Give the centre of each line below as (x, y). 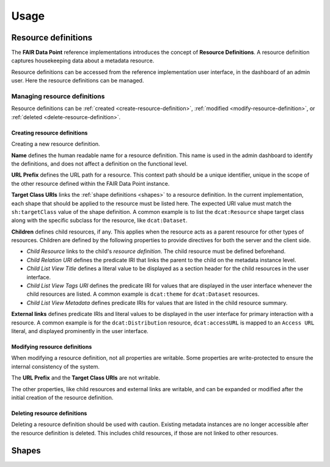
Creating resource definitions (50, 133)
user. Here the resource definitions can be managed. (78, 81)
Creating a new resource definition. (56, 144)
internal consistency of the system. (56, 366)
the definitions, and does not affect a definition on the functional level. (100, 164)
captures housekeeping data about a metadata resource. (83, 61)
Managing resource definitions (58, 96)
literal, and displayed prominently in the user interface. (80, 331)
